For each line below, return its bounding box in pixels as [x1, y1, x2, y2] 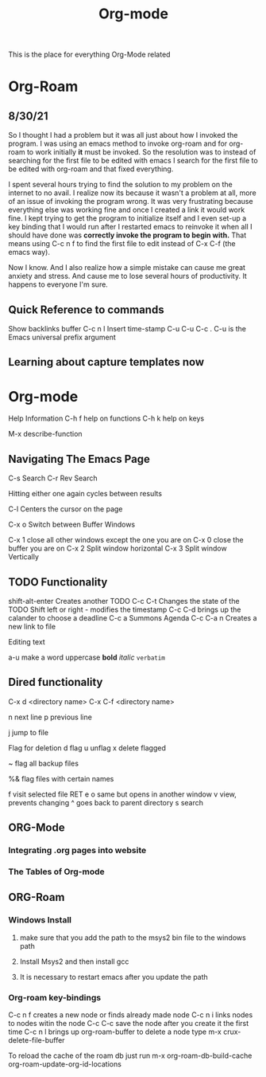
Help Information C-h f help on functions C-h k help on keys [8, 413, 205, 423]
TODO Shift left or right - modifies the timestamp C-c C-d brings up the [8, 605, 241, 614]
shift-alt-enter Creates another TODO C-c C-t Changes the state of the [8, 596, 240, 605]
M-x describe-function [8, 429, 83, 439]
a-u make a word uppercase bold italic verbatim [8, 652, 165, 662]
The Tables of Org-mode [8, 866, 105, 877]
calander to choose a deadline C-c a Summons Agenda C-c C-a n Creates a [8, 613, 257, 622]
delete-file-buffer [8, 1035, 65, 1044]
